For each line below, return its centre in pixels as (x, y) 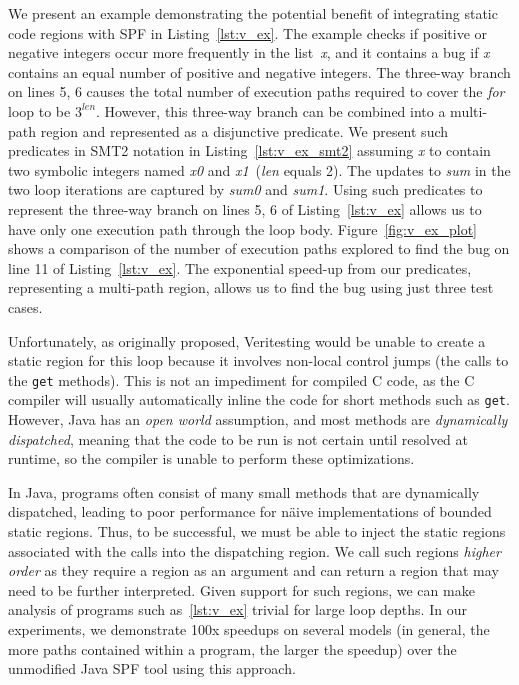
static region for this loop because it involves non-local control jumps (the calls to (258, 360)
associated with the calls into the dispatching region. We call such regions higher (254, 550)
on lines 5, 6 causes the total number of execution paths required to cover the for (256, 91)
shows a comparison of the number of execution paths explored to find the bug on (259, 248)
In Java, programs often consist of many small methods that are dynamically (244, 491)
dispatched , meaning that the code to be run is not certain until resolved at (238, 438)
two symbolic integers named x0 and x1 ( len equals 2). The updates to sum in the (259, 169)
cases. (25, 306)
